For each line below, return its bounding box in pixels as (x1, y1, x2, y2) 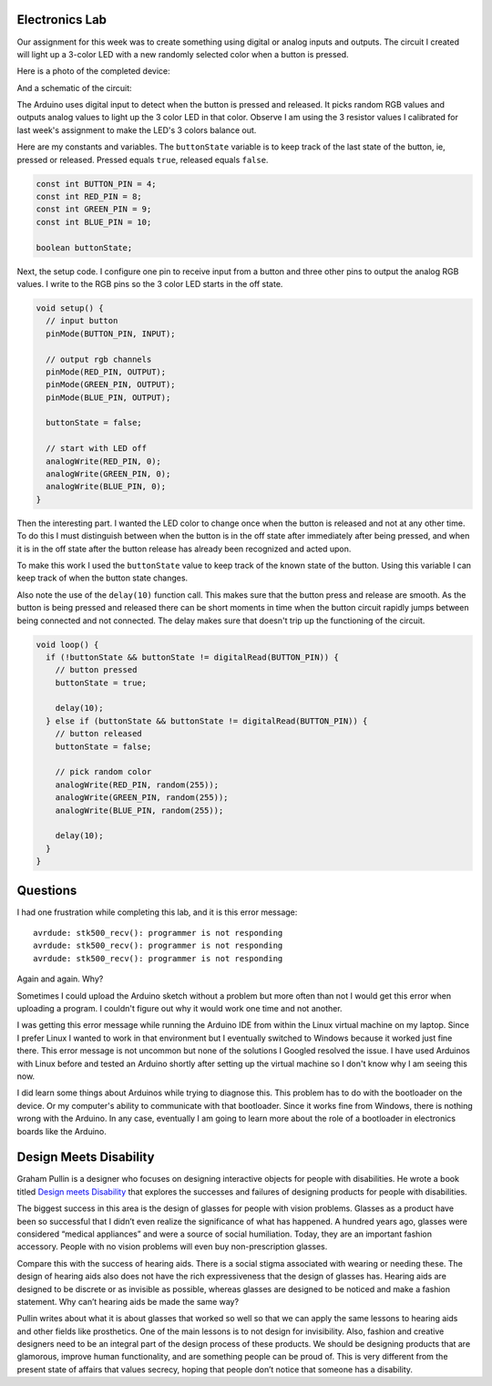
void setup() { (36, 303, 104, 313)
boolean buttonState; (36, 242, 133, 252)
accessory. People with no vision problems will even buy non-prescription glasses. (16, 1241, 328, 1252)
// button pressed (55, 665, 138, 675)
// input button (46, 315, 118, 326)
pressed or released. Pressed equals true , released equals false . (16, 154, 269, 165)
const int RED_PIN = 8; (36, 191, 143, 202)
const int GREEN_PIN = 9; (36, 204, 152, 214)
